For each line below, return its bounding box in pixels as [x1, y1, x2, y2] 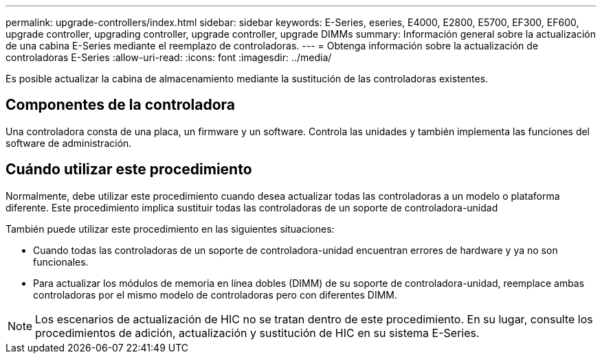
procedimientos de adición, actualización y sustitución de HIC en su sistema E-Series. [35, 325, 480, 340]
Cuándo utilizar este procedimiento [5, 161, 252, 178]
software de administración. [5, 137, 132, 149]
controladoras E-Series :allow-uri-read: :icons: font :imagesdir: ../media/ [5, 51, 332, 63]
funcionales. [33, 255, 89, 268]
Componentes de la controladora [5, 96, 236, 114]
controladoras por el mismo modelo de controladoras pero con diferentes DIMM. [33, 288, 397, 301]
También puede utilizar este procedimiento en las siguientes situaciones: [5, 222, 335, 235]
